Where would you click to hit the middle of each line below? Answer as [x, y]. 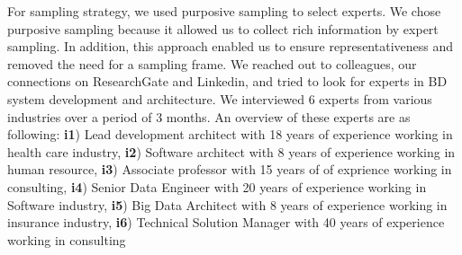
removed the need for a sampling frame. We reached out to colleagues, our [212, 63]
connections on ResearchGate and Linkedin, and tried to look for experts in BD [227, 81]
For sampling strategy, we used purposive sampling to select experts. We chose [224, 11]
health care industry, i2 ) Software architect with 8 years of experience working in [231, 151]
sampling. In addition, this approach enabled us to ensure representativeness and [230, 46]
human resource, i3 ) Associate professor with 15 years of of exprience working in [230, 169]
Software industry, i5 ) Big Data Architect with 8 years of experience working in [227, 204]
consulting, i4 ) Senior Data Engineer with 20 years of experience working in [217, 186]
